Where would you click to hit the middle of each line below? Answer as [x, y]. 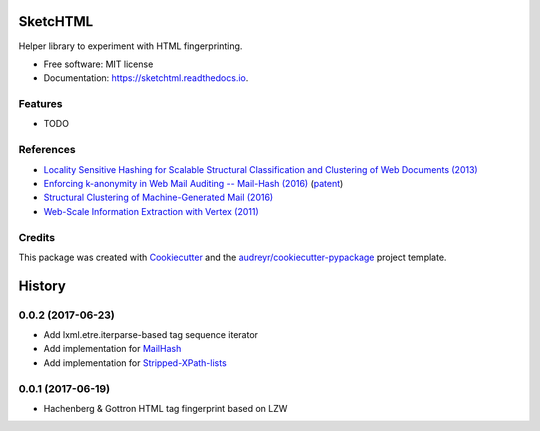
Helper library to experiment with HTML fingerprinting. [130, 46]
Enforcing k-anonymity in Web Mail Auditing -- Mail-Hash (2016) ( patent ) [193, 183]
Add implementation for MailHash [112, 349]
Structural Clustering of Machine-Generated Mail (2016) [158, 197]
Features [40, 104]
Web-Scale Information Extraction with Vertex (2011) [151, 211]
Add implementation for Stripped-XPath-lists [135, 362]
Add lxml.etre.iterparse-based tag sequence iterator [151, 335]
